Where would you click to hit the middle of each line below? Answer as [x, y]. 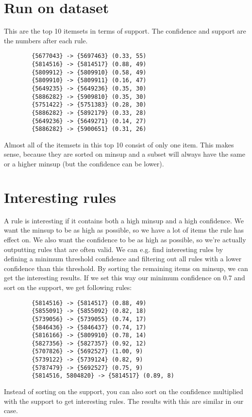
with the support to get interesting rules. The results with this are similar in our [124, 401]
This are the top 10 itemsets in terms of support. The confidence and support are [125, 31]
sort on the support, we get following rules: [68, 287]
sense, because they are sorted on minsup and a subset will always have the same [125, 154]
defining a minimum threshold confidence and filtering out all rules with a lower [123, 259]
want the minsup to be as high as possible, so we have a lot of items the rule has [124, 230]
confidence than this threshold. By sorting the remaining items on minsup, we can [126, 268]
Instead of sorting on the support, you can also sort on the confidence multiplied [124, 391]
